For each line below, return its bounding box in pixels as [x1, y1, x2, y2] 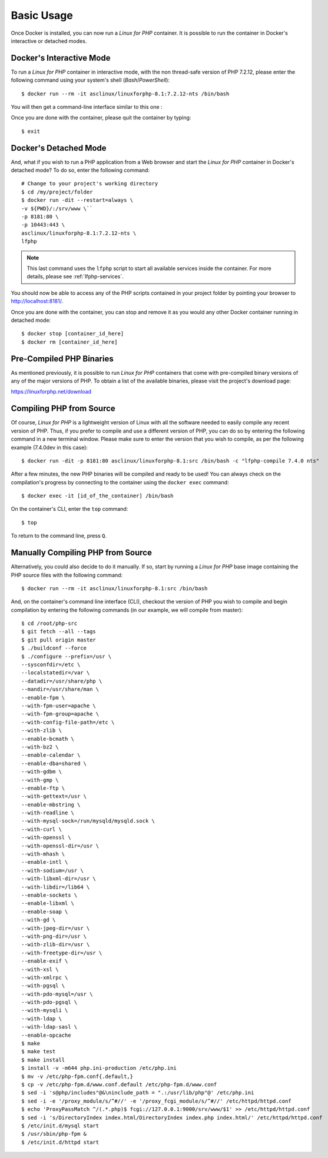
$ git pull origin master [21, 636, 97, 643]
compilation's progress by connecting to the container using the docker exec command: [11, 478, 229, 485]
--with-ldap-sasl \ [21, 1024, 78, 1030]
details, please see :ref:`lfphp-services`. [26, 273, 124, 280]
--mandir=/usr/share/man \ [21, 686, 100, 693]
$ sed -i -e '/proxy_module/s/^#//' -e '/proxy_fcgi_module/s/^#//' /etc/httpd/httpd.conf [21, 1097, 291, 1104]
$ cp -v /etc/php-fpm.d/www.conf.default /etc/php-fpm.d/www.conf [21, 1081, 217, 1088]
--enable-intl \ [21, 859, 68, 866]
